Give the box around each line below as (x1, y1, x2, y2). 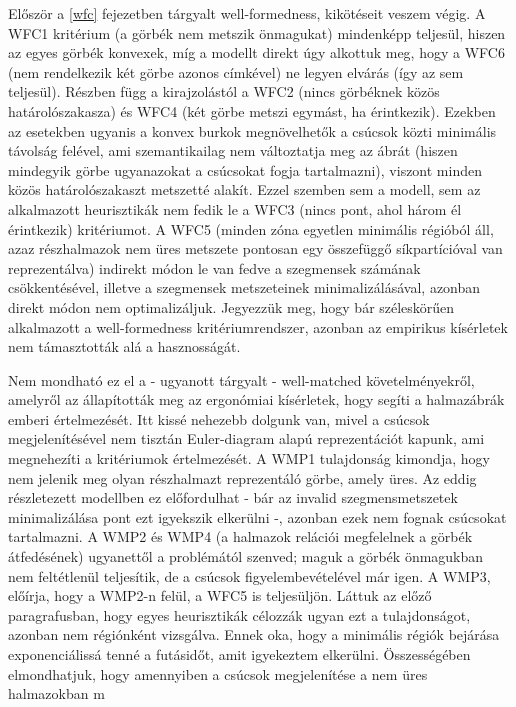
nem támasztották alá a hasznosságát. (8, 336, 241, 357)
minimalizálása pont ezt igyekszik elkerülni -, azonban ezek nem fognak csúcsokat (8, 506, 507, 527)
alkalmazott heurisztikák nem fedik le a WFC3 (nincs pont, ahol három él (8, 198, 462, 219)
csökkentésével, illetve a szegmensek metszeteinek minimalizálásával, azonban (8, 277, 481, 298)
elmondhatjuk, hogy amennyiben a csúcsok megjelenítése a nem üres (8, 663, 428, 684)
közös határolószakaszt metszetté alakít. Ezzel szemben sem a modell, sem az (8, 179, 481, 200)
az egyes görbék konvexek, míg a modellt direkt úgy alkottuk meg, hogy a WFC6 (8, 42, 505, 63)
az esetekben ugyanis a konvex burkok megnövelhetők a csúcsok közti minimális (8, 120, 497, 141)
